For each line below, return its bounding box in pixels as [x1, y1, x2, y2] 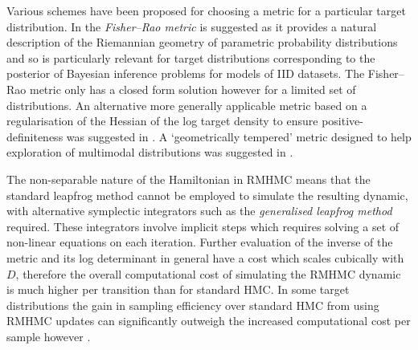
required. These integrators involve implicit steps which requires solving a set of [6, 218, 400, 234]
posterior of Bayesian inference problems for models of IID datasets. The [6, 65, 365, 82]
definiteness [6, 128, 64, 144]
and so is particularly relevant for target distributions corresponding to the [6, 49, 375, 66]
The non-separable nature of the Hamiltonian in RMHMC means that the [6, 170, 371, 187]
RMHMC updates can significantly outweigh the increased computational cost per [6, 312, 411, 329]
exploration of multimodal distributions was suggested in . [6, 144, 293, 161]
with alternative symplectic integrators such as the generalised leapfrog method [6, 202, 392, 219]
